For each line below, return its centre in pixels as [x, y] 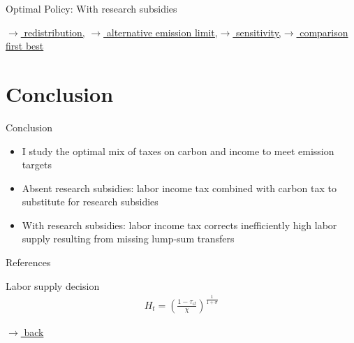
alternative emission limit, [162, 32]
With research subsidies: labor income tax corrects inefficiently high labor [179, 225]
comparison [324, 32]
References [28, 262]
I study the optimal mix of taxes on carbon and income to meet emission [178, 151]
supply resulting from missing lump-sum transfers [128, 239]
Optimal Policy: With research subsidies [91, 8]
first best [25, 46]
